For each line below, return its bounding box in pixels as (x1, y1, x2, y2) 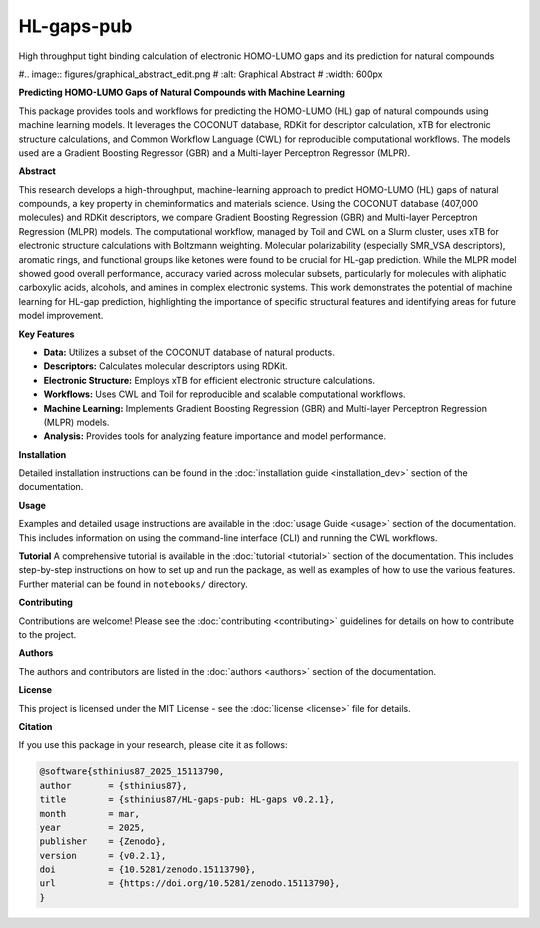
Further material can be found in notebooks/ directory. (18, 578, 249, 590)
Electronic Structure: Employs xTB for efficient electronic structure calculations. (43, 374, 375, 386)
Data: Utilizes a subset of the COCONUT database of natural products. (43, 346, 335, 358)
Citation (18, 720, 53, 732)
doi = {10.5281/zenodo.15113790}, (39, 864, 257, 875)
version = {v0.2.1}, (39, 850, 167, 861)
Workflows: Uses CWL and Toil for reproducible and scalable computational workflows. (43, 388, 406, 400)
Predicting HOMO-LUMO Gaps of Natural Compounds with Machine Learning (18, 86, 345, 99)
